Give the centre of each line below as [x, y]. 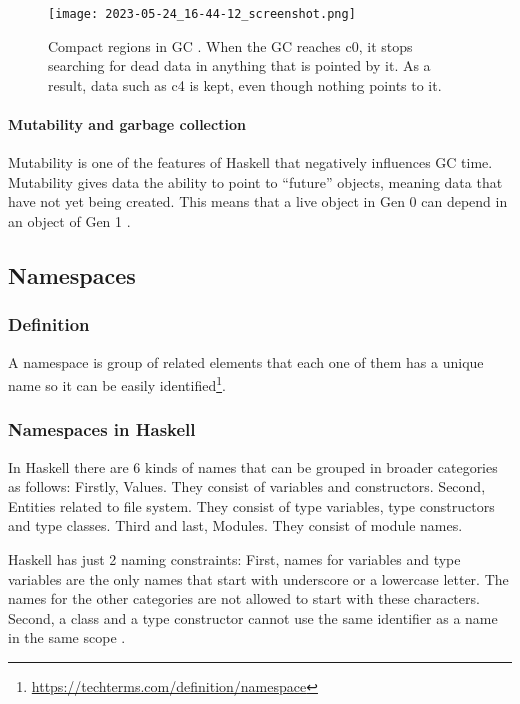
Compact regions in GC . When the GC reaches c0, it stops [230, 45]
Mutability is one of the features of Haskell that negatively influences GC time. [250, 162]
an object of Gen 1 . [69, 221]
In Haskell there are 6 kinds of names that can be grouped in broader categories [253, 466]
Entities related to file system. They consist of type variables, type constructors [251, 505]
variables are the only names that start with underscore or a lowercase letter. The [258, 578]
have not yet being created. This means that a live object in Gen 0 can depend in [258, 201]
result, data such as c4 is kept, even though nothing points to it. [245, 84]
